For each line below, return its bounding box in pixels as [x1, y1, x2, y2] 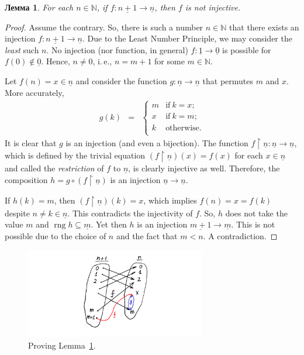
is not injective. [185, 1, 241, 13]
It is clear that [5, 136, 57, 149]
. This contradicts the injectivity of [67, 206, 193, 219]
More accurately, [5, 86, 64, 98]
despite [5, 206, 30, 219]
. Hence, [41, 55, 70, 67]
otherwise [165, 123, 199, 132]
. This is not [231, 218, 275, 230]
